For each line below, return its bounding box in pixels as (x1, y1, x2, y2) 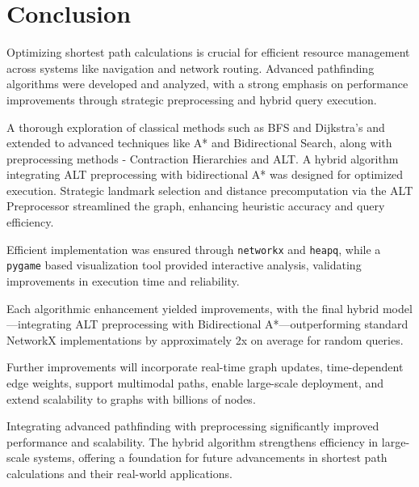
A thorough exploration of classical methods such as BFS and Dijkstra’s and (6, 118, 385, 135)
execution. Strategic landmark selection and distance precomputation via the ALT (6, 181, 413, 198)
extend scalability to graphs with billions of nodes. (6, 390, 256, 407)
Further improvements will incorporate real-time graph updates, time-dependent (6, 358, 404, 375)
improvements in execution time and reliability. (6, 272, 240, 289)
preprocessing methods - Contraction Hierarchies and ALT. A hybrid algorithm (6, 150, 399, 167)
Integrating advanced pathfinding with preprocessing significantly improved (6, 417, 379, 434)
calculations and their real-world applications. (6, 464, 233, 481)
